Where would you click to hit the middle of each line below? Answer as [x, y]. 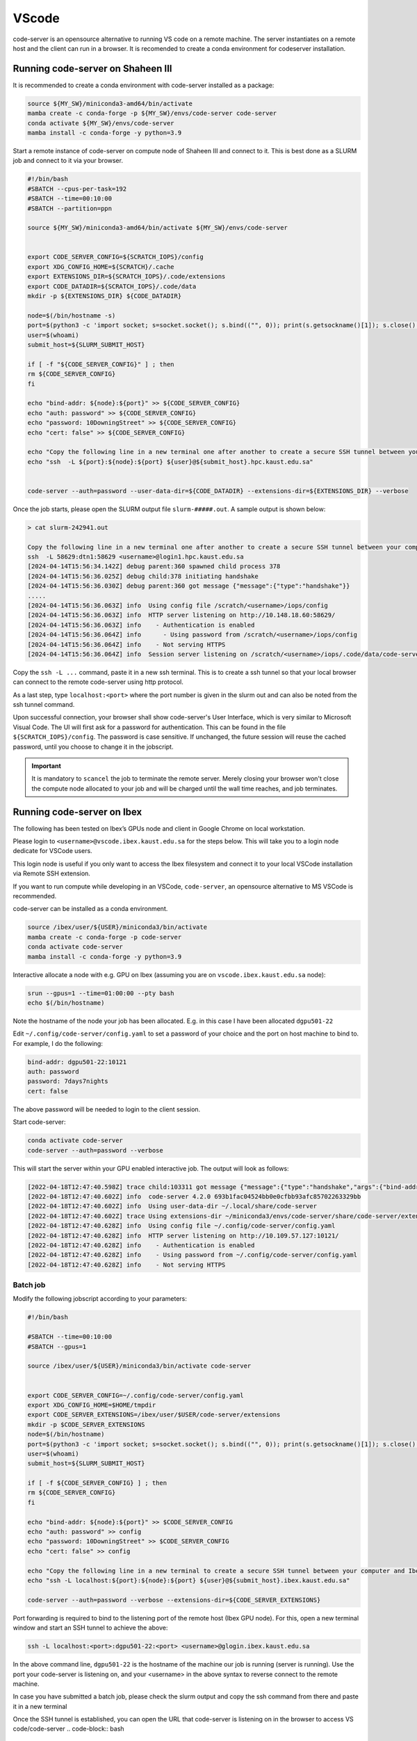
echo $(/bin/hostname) [66, 1002]
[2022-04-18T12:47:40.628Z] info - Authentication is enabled [141, 1245]
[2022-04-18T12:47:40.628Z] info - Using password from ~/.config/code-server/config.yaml [193, 1255]
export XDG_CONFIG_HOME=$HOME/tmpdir [92, 1405]
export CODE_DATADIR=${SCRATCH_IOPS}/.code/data [112, 286]
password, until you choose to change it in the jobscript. [93, 747]
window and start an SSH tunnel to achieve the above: [90, 1628]
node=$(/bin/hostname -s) [72, 315]
